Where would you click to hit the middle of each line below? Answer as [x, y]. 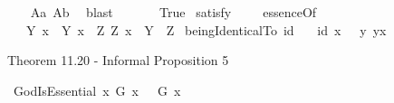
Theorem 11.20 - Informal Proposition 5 [118, 60]
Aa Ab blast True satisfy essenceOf [173, 12]
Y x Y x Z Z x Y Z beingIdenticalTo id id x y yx [206, 29]
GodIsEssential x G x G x [97, 90]
